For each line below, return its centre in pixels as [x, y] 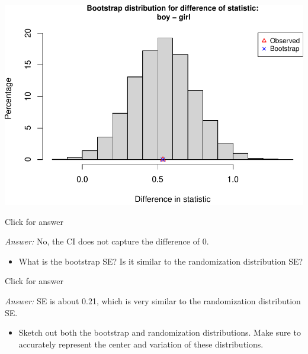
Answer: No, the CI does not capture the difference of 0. [107, 241]
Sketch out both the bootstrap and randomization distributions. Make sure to [160, 332]
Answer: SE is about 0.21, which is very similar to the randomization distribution [153, 301]
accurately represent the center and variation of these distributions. [141, 344]
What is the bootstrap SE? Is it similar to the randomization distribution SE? [161, 261]
